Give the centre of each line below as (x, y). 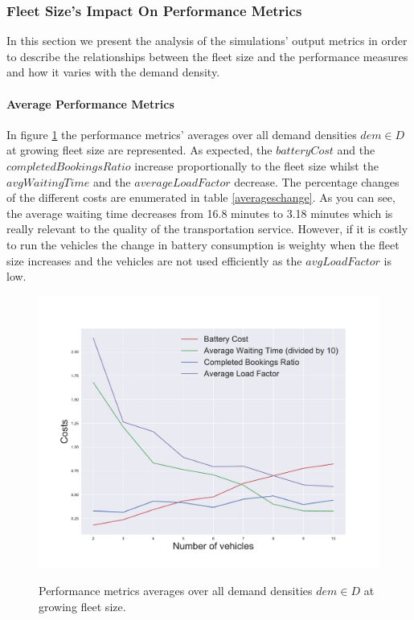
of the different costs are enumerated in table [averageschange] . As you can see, (201, 197)
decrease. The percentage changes (317, 181)
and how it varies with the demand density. (113, 72)
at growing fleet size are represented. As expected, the (139, 150)
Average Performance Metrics (90, 103)
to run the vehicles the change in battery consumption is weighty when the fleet (203, 244)
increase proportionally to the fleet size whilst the (256, 165)
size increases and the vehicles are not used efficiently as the (154, 260)
